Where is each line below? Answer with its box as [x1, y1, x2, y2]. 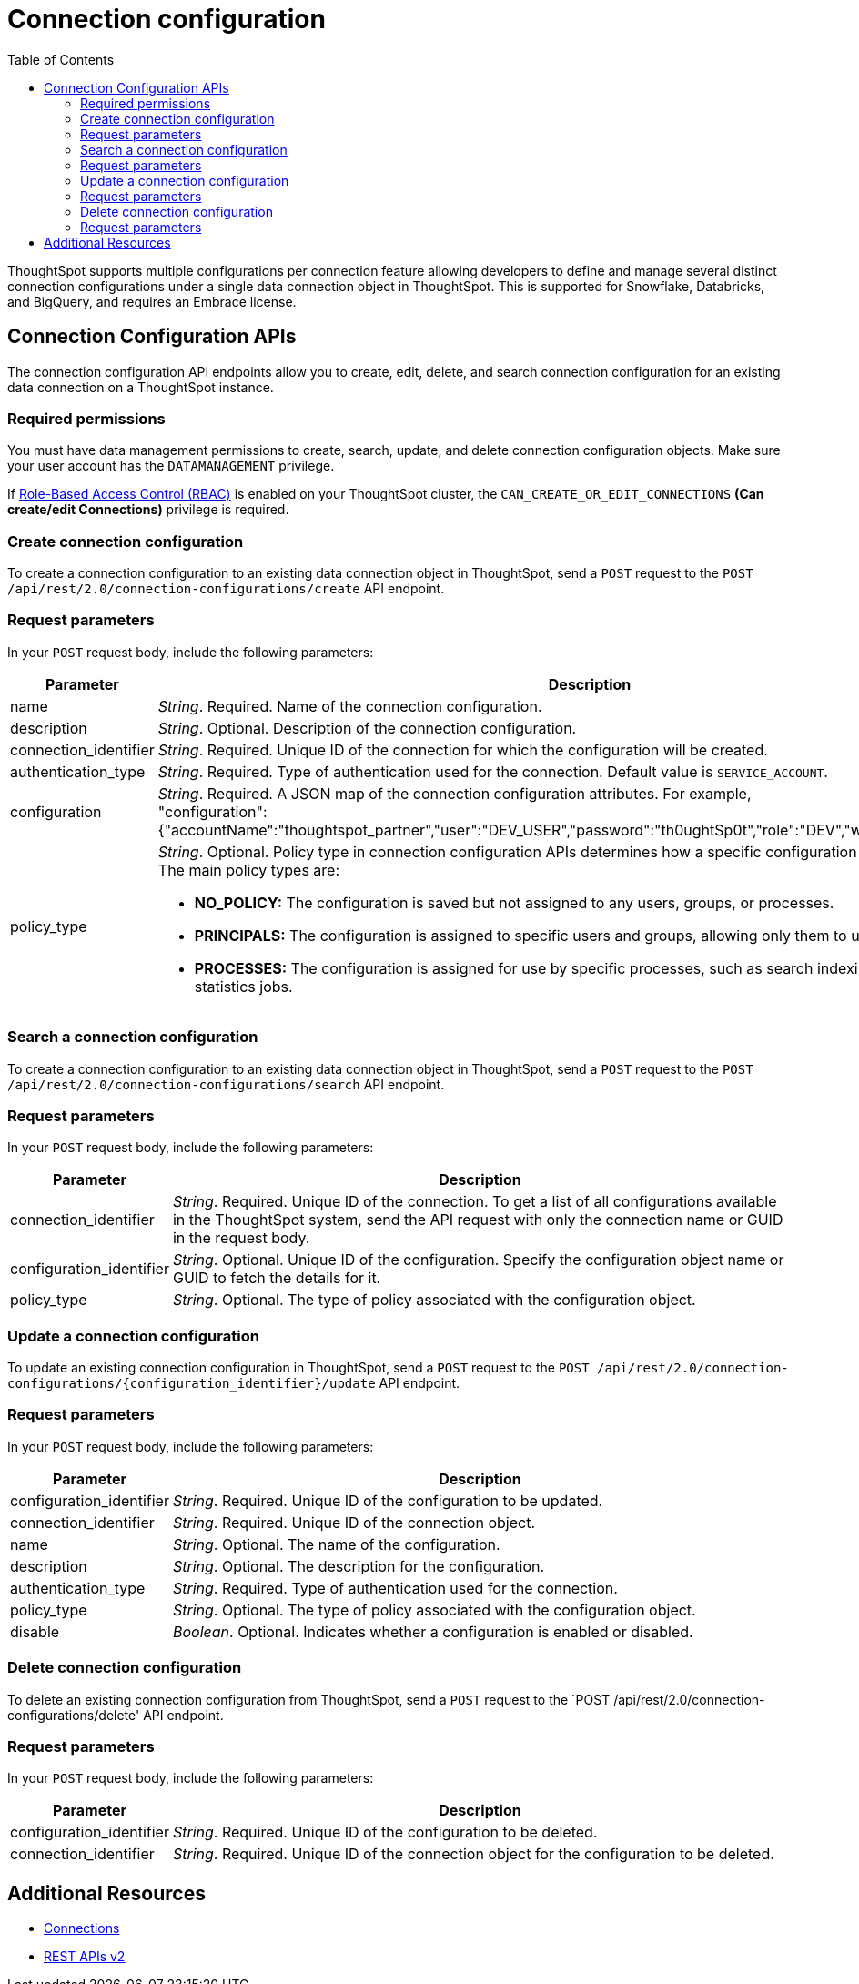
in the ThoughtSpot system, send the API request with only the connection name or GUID [172, 1210, 783, 1230]
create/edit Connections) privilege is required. [7, 501, 289, 518]
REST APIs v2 [44, 1949, 126, 1965]
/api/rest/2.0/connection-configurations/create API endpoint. [7, 581, 445, 597]
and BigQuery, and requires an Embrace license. [7, 293, 297, 309]
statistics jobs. [194, 977, 293, 996]
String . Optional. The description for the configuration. [172, 1556, 545, 1575]
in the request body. [172, 1229, 310, 1248]
